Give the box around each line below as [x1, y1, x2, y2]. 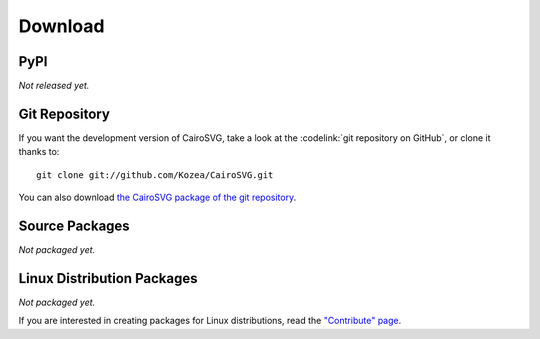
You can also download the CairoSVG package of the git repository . [18, 191, 297, 204]
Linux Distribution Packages [18, 270, 198, 287]
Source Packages [18, 217, 130, 234]
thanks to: [18, 146, 60, 158]
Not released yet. [18, 80, 90, 92]
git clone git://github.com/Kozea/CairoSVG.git [36, 169, 274, 180]
